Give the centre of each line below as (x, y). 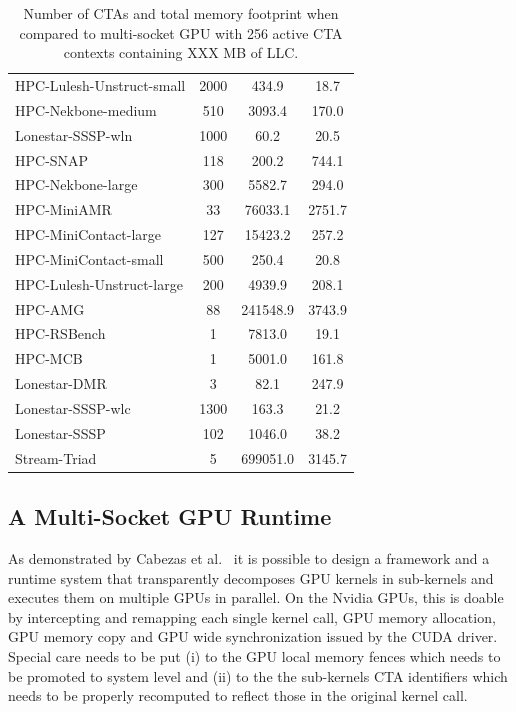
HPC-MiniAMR (63, 209)
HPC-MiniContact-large (88, 234)
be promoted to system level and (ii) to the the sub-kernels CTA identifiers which (258, 675)
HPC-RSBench (60, 333)
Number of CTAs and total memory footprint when (181, 13)
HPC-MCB (49, 358)
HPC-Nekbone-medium (86, 109)
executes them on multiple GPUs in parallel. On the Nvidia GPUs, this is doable (256, 597)
